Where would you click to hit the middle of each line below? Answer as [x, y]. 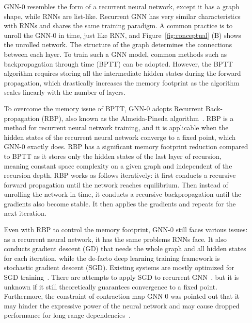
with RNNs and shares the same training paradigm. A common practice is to [118, 25]
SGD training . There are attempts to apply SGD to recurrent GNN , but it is [121, 277]
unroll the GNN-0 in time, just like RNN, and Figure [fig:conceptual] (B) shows [123, 35]
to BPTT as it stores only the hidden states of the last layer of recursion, [113, 156]
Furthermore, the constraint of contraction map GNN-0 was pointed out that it [122, 296]
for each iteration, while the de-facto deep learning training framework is [112, 258]
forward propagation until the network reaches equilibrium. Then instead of [116, 184]
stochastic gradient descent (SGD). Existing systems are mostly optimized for [119, 267]
